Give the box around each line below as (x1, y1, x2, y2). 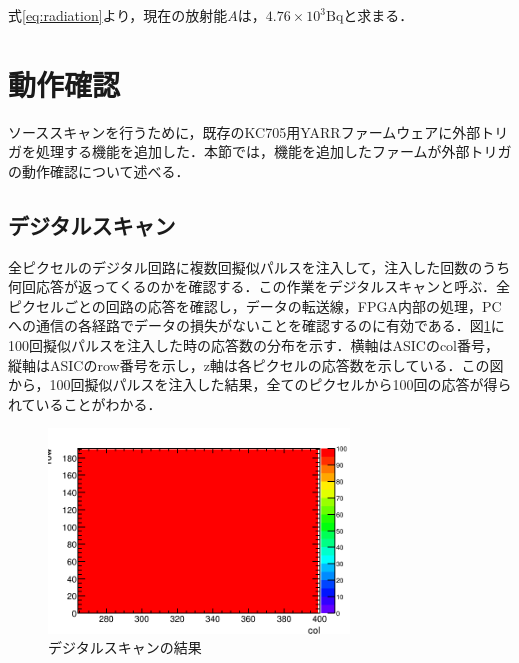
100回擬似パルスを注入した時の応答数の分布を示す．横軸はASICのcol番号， (8, 335, 499, 356)
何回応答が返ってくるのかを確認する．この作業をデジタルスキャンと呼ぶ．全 (8, 276, 511, 297)
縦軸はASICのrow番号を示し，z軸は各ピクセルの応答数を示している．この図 (8, 354, 504, 375)
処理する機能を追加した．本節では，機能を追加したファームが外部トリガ (35, 141, 512, 162)
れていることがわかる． (8, 393, 162, 414)
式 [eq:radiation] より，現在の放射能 (8, 5, 228, 25)
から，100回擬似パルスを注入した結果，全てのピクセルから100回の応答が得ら (8, 374, 512, 395)
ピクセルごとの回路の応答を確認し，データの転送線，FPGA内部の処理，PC (8, 295, 502, 316)
